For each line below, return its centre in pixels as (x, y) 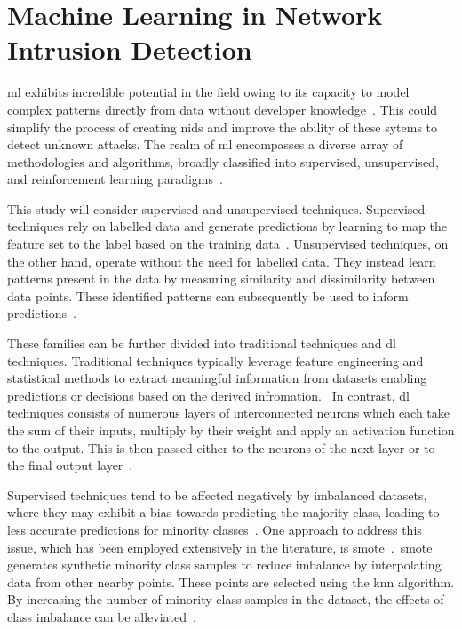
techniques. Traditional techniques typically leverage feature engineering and (215, 360)
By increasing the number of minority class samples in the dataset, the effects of (226, 599)
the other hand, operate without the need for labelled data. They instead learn (222, 261)
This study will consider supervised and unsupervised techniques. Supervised (216, 208)
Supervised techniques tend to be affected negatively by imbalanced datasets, (217, 494)
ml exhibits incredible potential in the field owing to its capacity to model (208, 92)
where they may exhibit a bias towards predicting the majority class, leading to (223, 512)
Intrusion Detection (130, 49)
